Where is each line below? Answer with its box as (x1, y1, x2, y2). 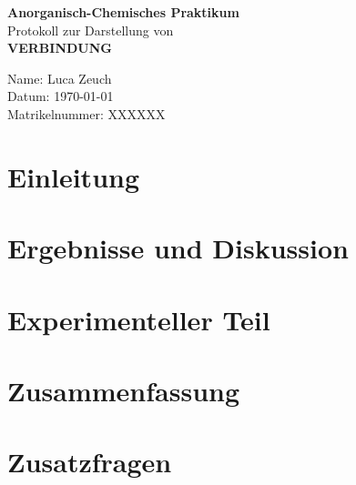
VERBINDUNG (7, 38, 112, 57)
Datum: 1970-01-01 (7, 86, 114, 106)
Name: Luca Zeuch (7, 68, 112, 87)
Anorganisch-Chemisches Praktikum (7, 3, 239, 21)
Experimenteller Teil (7, 300, 270, 338)
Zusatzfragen (7, 443, 172, 480)
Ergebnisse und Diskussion (7, 229, 349, 267)
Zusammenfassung (7, 371, 240, 409)
